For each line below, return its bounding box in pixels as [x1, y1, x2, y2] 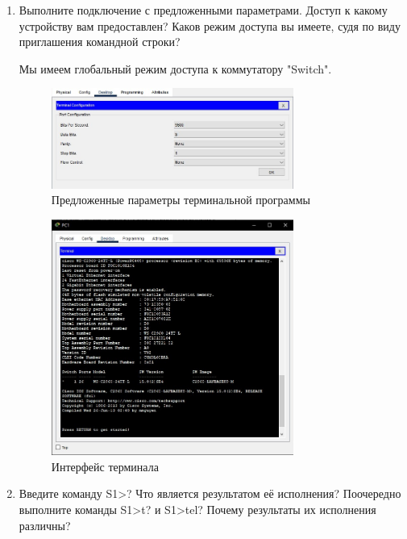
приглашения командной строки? [19, 33, 181, 50]
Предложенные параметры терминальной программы [51, 191, 310, 208]
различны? [19, 516, 71, 533]
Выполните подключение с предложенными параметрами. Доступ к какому [19, 2, 388, 18]
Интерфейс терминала [51, 458, 159, 474]
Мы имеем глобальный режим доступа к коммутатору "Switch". [19, 60, 332, 77]
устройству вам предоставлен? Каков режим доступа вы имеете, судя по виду [19, 17, 401, 34]
